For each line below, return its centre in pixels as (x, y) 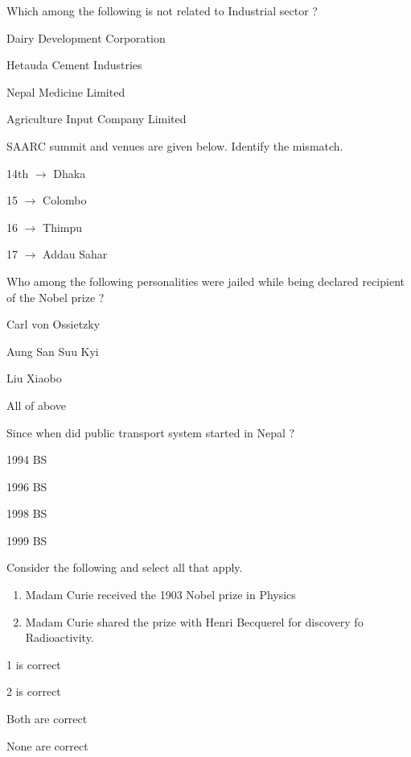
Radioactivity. (60, 637)
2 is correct (34, 691)
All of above (36, 405)
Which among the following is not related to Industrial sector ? (162, 10)
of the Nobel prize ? (55, 297)
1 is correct (34, 664)
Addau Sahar (75, 254)
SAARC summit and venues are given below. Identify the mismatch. (175, 145)
